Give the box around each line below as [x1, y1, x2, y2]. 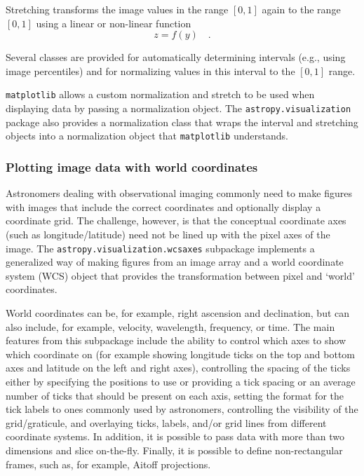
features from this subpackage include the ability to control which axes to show [6, 333, 346, 348]
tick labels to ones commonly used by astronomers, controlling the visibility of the [6, 402, 358, 416]
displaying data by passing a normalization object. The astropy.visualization [6, 101, 351, 116]
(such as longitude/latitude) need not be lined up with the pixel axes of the [6, 226, 330, 241]
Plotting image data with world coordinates [6, 158, 258, 175]
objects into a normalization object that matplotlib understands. [6, 128, 288, 143]
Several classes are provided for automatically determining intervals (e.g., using [6, 50, 346, 64]
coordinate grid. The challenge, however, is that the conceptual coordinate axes [6, 213, 346, 228]
